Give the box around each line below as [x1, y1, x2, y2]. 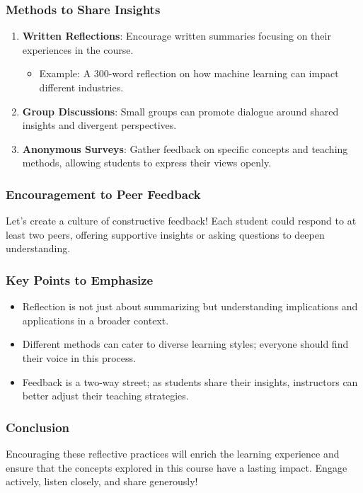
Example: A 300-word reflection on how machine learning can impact [39, 66, 339, 81]
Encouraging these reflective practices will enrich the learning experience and [6, 446, 340, 460]
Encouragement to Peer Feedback [6, 185, 201, 203]
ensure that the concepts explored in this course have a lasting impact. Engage [6, 460, 347, 475]
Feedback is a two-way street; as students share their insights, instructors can [22, 374, 358, 389]
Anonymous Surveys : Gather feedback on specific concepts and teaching [22, 141, 348, 156]
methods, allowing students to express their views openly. [22, 155, 272, 170]
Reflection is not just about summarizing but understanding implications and [22, 299, 358, 314]
